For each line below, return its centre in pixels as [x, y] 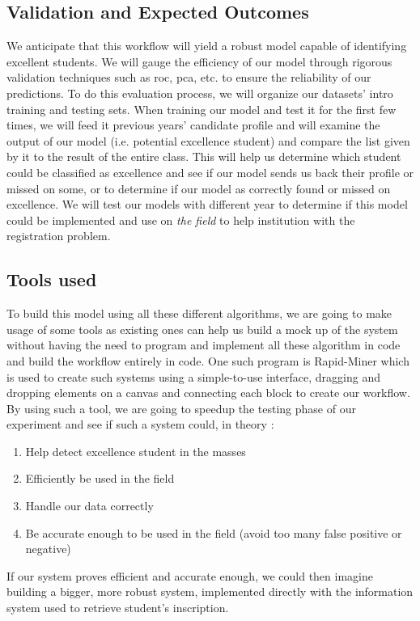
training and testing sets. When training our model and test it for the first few [202, 109]
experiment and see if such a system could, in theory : [140, 424]
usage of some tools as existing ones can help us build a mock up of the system [202, 329]
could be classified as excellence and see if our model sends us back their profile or [210, 172]
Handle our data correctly [89, 506]
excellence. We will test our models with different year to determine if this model [207, 204]
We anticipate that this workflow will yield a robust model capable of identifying [207, 46]
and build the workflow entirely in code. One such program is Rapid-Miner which [208, 360]
